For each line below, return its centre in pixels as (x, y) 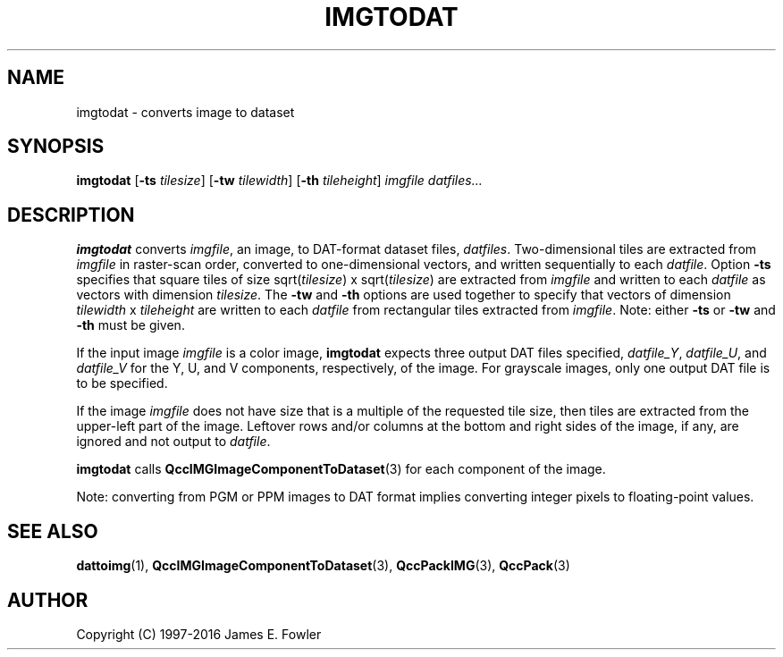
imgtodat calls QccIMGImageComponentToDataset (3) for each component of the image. (341, 469)
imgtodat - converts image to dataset (185, 112)
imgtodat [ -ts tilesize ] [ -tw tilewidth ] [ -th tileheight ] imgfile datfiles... (279, 181)
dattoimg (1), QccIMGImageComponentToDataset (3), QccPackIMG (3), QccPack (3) (323, 566)
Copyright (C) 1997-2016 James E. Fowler (199, 634)
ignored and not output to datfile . (173, 442)
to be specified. (122, 383)
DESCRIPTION (71, 215)
